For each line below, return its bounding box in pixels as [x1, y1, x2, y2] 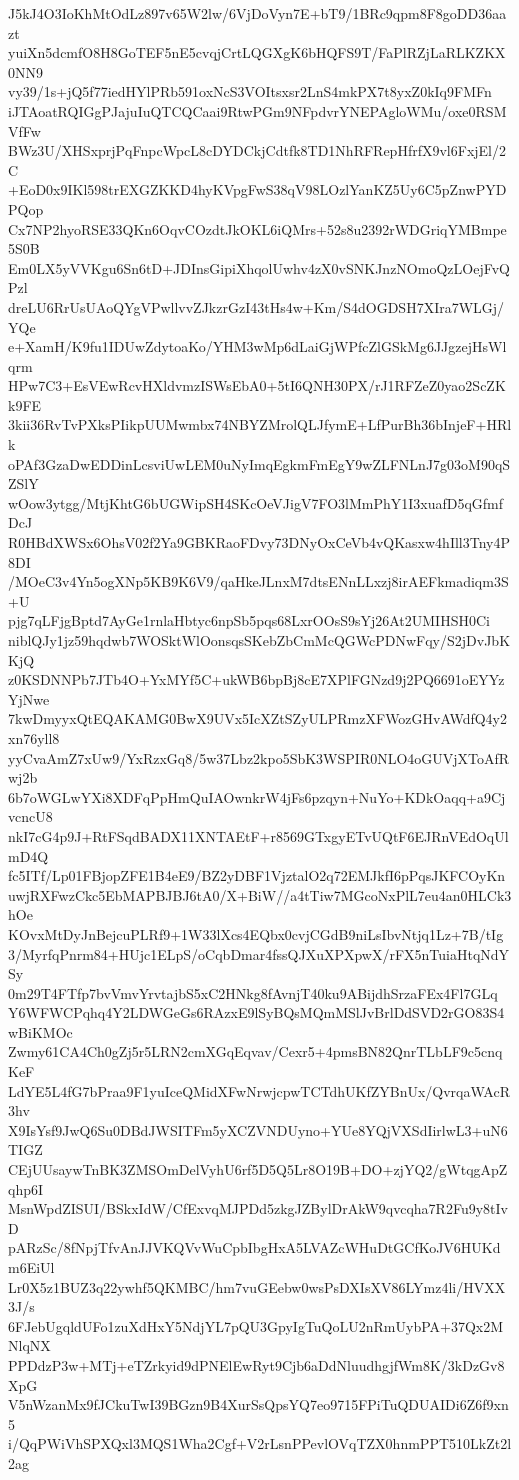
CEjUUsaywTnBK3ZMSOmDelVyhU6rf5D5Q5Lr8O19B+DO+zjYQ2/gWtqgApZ [8, 1159, 508, 1180]
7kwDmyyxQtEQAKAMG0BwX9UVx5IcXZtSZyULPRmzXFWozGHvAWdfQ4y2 [8, 708, 507, 729]
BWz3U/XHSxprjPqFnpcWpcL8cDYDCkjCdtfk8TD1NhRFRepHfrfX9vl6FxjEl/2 [8, 140, 506, 161]
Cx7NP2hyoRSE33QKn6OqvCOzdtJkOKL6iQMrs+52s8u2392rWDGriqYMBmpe [8, 218, 507, 239]
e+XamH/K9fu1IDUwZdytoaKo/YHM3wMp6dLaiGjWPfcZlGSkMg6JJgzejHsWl [8, 336, 507, 357]
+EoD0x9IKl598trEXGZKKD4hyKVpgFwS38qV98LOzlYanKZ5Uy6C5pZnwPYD [8, 179, 507, 200]
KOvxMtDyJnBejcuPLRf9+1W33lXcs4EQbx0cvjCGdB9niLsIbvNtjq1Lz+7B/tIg [8, 923, 504, 944]
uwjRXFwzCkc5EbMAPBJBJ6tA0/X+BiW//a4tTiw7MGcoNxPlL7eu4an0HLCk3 [8, 884, 512, 905]
